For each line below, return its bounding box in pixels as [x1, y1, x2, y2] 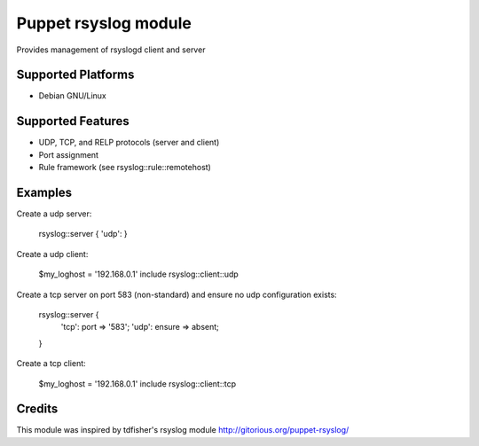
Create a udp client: [16, 248, 89, 259]
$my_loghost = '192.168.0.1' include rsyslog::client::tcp [38, 378, 237, 389]
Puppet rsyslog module [16, 13, 192, 33]
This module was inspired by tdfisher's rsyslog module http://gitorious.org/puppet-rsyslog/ [16, 425, 349, 435]
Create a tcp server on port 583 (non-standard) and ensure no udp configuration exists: [16, 289, 337, 300]
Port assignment [38, 149, 99, 160]
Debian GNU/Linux [38, 90, 106, 101]
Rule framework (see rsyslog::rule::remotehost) [38, 162, 212, 173]
